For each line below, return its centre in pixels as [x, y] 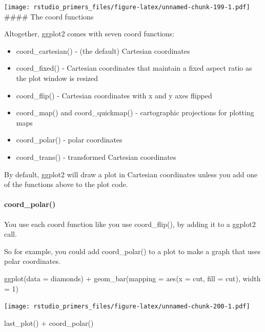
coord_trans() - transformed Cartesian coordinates [96, 157]
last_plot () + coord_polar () [49, 323]
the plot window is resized [57, 78]
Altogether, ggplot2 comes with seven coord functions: [89, 34]
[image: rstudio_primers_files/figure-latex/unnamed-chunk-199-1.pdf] [127, 7]
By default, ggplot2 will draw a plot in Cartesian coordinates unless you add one [131, 174]
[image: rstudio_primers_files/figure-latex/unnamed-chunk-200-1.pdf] [127, 307]
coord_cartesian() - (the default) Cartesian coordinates [103, 50]
